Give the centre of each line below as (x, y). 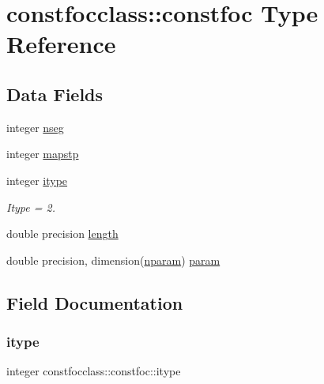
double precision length (62, 233)
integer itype (37, 180)
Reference (61, 44)
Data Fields (55, 94)
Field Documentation (95, 302)
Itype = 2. (31, 207)
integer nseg (35, 127)
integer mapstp (43, 154)
